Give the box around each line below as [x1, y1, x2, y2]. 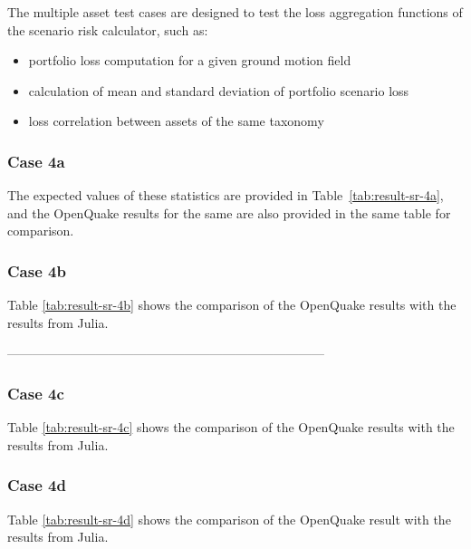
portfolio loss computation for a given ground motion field [28, 51, 351, 70]
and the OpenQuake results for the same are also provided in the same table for [7, 203, 451, 222]
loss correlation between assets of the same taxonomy [28, 111, 324, 130]
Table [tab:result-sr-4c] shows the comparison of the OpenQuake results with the [7, 418, 455, 437]
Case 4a [7, 149, 65, 172]
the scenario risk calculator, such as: [7, 20, 208, 39]
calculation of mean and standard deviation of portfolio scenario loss [28, 81, 409, 100]
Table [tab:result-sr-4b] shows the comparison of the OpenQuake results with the [7, 295, 457, 314]
